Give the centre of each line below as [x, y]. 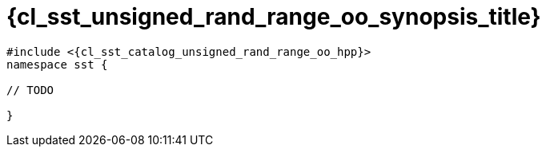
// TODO [30, 90]
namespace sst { [57, 64]
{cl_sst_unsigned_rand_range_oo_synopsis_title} [274, 17]
